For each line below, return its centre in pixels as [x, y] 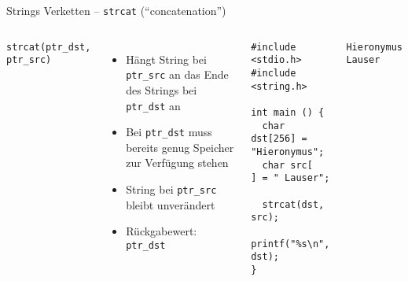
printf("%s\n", [290, 244]
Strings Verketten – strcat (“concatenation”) [116, 10]
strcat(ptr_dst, [49, 47]
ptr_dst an [153, 105]
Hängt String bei [166, 59]
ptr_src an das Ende [177, 74]
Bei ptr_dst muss [169, 132]
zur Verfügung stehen [177, 163]
